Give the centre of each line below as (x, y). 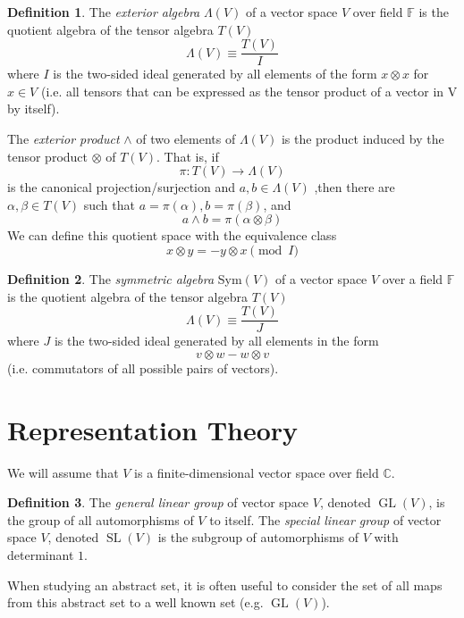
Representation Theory (153, 429)
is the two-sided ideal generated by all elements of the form (215, 74)
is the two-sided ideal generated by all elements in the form (216, 341)
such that (109, 204)
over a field (413, 279)
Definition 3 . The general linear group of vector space (158, 502)
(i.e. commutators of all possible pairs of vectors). (143, 367)
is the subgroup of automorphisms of (258, 537)
